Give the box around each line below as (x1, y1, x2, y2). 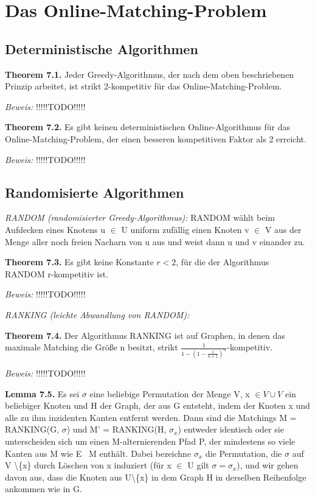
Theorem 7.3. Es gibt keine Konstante (5, 255, 154, 268)
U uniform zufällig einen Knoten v (121, 223, 249, 235)
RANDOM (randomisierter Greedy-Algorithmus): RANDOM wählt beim (5, 211, 275, 224)
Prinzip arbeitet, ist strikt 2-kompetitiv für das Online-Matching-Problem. (5, 80, 282, 92)
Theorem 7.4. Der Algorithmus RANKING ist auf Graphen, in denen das (5, 328, 285, 341)
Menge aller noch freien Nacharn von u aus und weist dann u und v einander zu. (5, 235, 305, 248)
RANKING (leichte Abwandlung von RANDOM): (5, 308, 190, 321)
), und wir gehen (237, 459, 299, 471)
